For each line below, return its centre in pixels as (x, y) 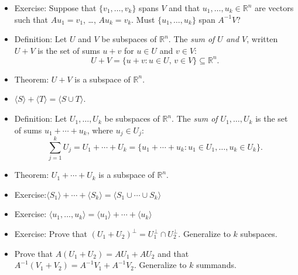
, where (100, 130)
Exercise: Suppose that (55, 8)
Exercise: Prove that (51, 234)
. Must (143, 19)
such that (31, 19)
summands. (216, 265)
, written (262, 39)
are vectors (274, 8)
